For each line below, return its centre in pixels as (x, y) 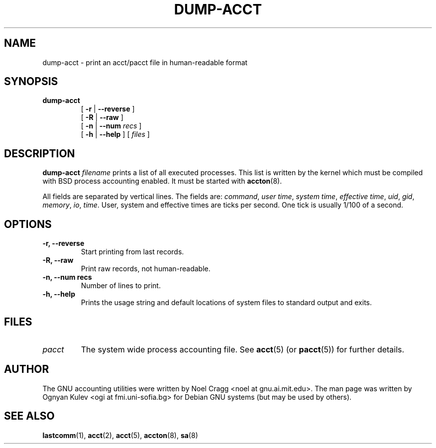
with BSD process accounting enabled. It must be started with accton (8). (162, 181)
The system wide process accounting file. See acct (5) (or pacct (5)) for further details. (243, 349)
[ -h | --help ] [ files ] (115, 134)
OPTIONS (28, 224)
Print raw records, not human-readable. (146, 269)
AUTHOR (27, 369)
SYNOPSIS (31, 82)
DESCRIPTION (40, 153)
